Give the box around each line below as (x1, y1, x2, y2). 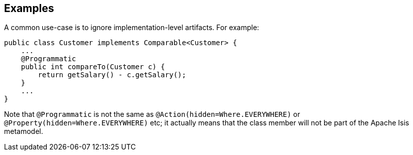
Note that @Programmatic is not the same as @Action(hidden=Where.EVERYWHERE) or (4, 110, 300, 119)
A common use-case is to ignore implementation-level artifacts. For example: (4, 23, 259, 32)
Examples (4, 2, 54, 15)
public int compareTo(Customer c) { (21, 63, 165, 71)
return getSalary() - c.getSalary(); (38, 71, 186, 79)
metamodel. (4, 127, 43, 136)
